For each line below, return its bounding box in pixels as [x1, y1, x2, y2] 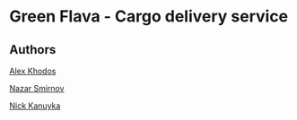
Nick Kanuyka [9, 100, 61, 111]
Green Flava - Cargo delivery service [9, 6, 289, 27]
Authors [9, 42, 57, 57]
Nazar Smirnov [9, 83, 65, 93]
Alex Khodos [9, 65, 57, 76]
